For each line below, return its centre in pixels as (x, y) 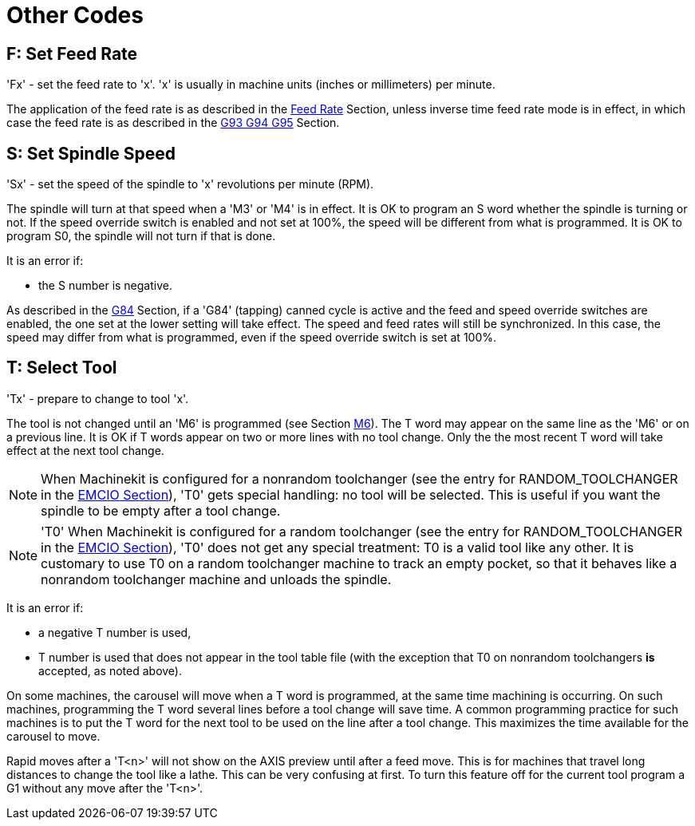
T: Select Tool (62, 368)
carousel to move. (53, 736)
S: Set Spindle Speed (91, 153)
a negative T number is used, (115, 632)
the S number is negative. (105, 286)
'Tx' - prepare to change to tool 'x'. (98, 398)
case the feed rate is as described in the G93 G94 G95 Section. (173, 123)
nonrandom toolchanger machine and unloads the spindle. (216, 579)
